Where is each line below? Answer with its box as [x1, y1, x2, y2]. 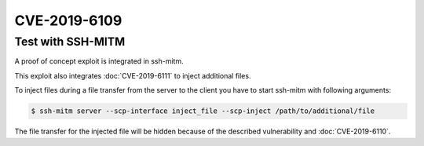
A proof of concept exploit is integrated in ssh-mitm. [14, 57, 184, 66]
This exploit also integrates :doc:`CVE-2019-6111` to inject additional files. [14, 71, 251, 80]
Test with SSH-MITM [14, 35, 126, 49]
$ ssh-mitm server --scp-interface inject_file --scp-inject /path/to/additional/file [31, 107, 375, 115]
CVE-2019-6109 [14, 12, 122, 29]
